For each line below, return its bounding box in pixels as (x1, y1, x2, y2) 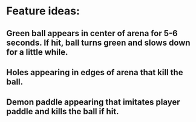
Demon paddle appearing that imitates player (6, 97, 180, 108)
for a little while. (6, 47, 68, 57)
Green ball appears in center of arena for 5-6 (6, 28, 178, 38)
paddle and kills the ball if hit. (6, 106, 119, 117)
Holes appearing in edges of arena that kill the (6, 67, 183, 78)
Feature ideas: (6, 4, 80, 18)
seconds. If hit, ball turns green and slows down (6, 37, 191, 47)
